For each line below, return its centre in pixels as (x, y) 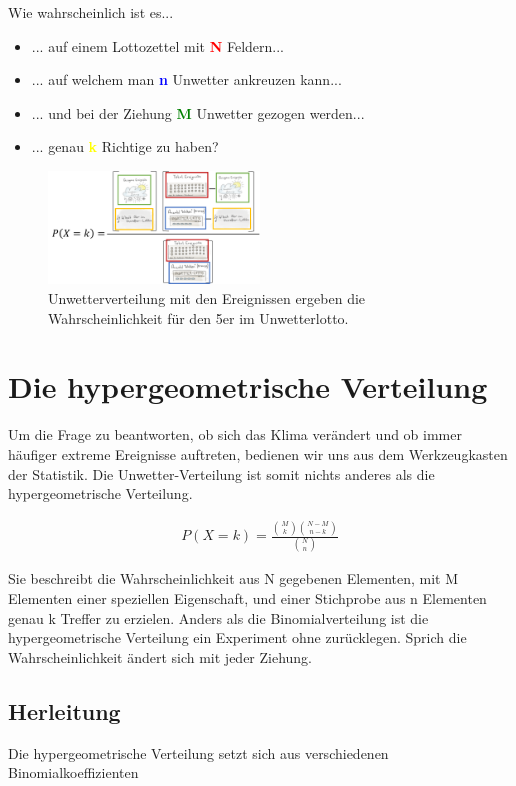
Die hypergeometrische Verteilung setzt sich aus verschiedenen (198, 752)
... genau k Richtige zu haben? (125, 146)
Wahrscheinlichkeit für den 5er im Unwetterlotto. (198, 317)
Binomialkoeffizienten (73, 772)
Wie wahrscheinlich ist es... (91, 12)
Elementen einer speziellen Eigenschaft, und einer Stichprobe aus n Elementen (247, 597)
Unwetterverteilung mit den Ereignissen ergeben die (207, 298)
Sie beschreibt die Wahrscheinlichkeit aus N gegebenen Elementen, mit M (233, 578)
